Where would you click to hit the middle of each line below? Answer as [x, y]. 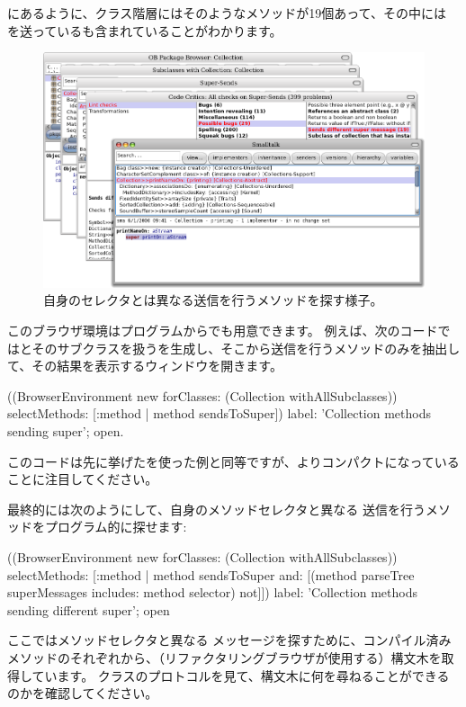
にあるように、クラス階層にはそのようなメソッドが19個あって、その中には [227, 13]
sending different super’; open [89, 609]
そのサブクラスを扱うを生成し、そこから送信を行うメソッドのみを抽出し [246, 348]
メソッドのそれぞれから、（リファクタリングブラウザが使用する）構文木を [224, 657]
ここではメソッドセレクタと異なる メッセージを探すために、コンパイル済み [229, 640]
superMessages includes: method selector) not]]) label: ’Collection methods [212, 592]
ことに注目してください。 [83, 479]
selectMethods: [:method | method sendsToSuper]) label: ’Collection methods [220, 413]
